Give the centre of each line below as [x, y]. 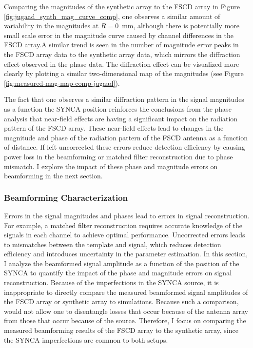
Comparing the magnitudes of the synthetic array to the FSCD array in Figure [122, 6]
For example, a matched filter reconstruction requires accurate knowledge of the [123, 225]
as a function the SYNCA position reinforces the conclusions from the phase [118, 108]
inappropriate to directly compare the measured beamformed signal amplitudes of [126, 292]
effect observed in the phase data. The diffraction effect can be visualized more [122, 64]
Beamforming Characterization [66, 197]
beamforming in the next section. [53, 176]
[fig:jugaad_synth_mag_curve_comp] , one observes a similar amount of [112, 16]
